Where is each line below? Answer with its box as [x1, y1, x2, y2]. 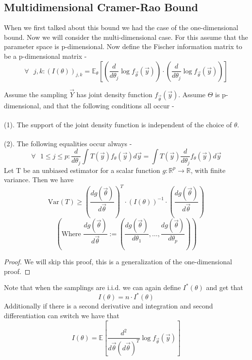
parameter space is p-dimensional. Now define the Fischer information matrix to [4, 41, 242, 51]
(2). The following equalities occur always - [4, 138, 132, 148]
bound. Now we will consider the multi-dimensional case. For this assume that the [4, 32, 248, 42]
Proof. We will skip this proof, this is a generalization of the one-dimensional [4, 257, 232, 267]
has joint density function [76, 89, 152, 99]
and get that [206, 282, 243, 292]
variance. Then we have [4, 174, 74, 185]
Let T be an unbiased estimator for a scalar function [4, 165, 160, 175]
